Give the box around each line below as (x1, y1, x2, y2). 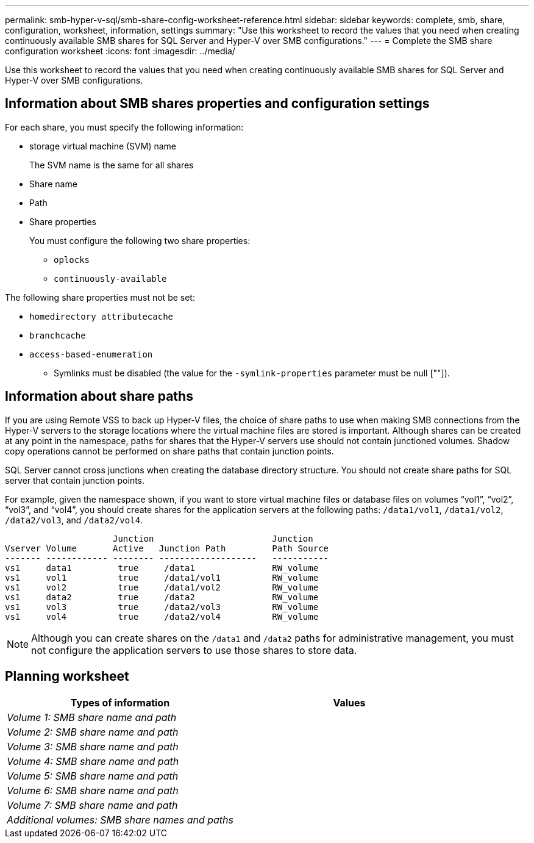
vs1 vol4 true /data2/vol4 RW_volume (5, 611, 319, 622)
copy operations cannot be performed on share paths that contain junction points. (5, 445, 334, 456)
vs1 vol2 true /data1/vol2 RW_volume (5, 582, 319, 592)
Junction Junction (113, 533, 313, 543)
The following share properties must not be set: (5, 292, 195, 303)
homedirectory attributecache (29, 311, 174, 321)
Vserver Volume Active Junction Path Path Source (5, 543, 329, 553)
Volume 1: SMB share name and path (7, 711, 177, 723)
